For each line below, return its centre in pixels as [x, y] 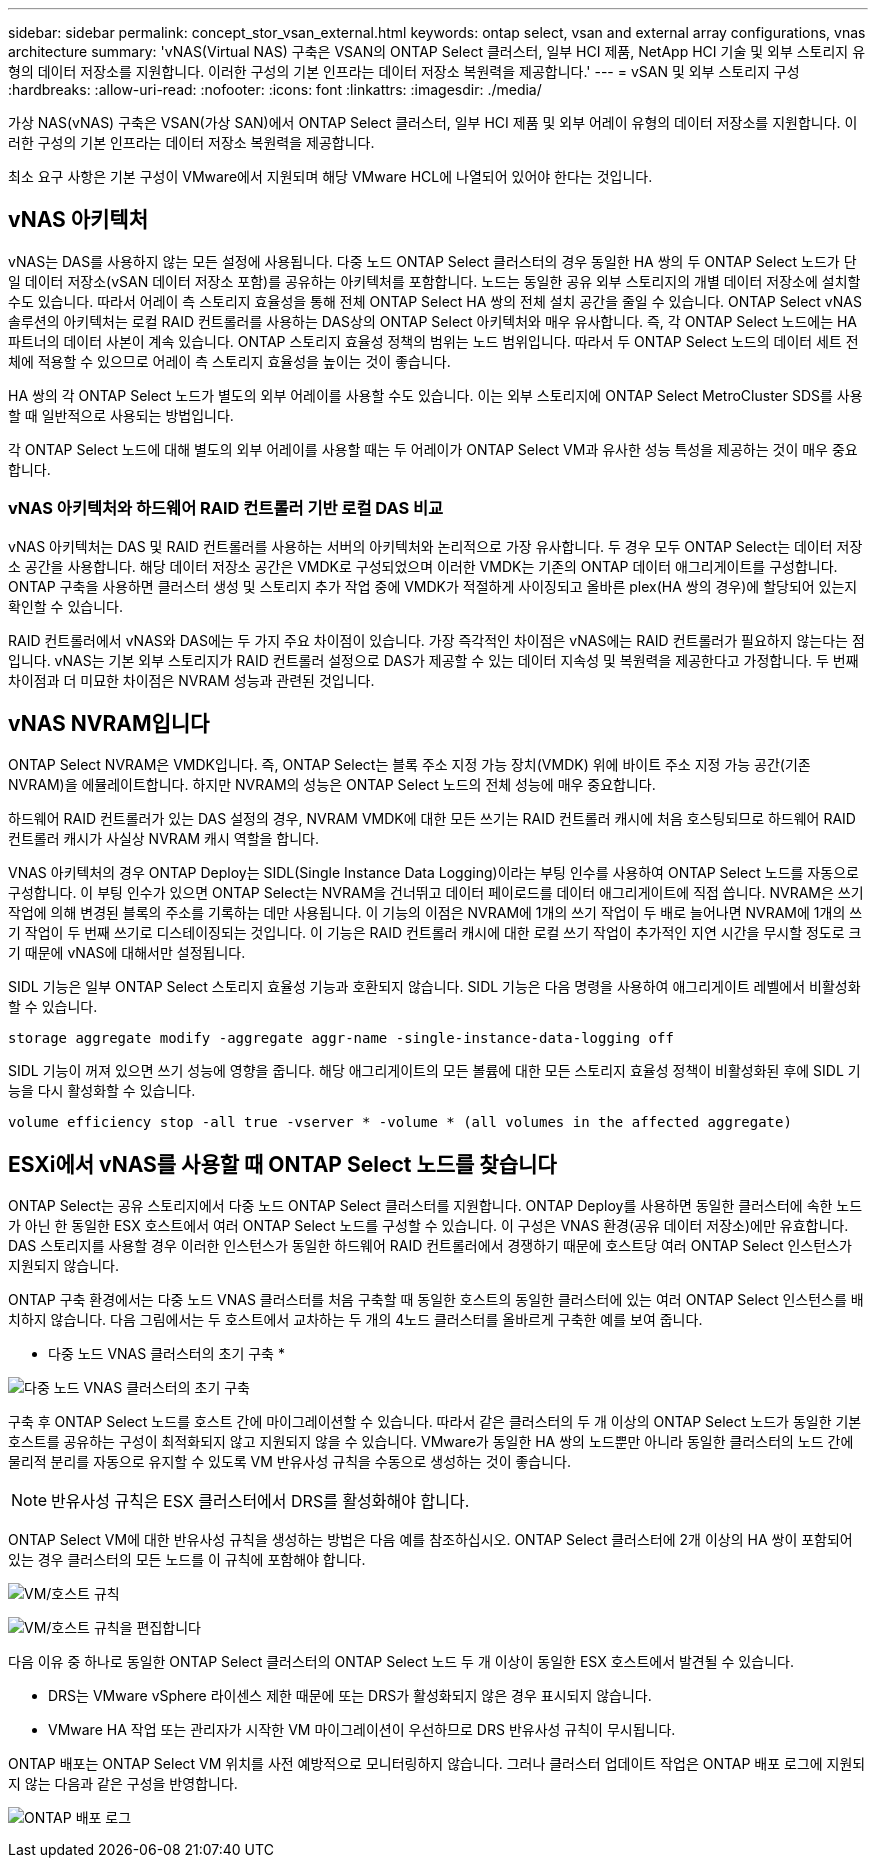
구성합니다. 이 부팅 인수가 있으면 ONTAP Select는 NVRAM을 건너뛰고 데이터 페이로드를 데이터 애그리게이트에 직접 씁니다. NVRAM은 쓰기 [436, 893]
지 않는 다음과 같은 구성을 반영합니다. [123, 1784]
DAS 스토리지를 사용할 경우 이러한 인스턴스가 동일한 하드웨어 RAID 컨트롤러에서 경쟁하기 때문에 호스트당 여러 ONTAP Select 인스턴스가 [430, 1246]
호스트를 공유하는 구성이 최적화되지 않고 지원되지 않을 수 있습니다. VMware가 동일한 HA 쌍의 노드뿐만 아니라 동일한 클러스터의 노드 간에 [431, 1442]
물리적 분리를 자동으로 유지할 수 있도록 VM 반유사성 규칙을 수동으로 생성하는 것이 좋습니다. [290, 1462]
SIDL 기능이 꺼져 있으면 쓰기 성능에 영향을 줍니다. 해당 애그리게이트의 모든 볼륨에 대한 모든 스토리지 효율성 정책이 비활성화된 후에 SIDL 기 [434, 1071]
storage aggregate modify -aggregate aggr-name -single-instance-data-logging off [341, 1038]
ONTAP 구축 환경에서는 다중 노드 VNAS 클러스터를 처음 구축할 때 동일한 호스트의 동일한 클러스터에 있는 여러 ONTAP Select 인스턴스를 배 [436, 1300]
